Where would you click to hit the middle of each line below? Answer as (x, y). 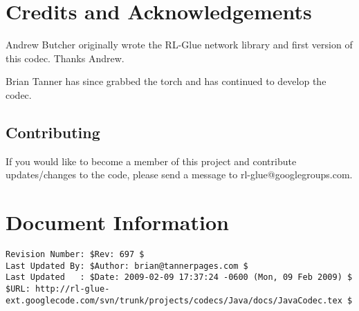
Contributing (53, 132)
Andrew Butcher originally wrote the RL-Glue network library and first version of (179, 45)
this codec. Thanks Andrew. (65, 58)
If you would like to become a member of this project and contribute (151, 161)
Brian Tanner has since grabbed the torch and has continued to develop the (166, 81)
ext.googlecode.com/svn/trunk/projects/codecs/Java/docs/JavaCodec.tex (174, 300)
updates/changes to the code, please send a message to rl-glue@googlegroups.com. (179, 175)
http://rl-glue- (72, 289)
